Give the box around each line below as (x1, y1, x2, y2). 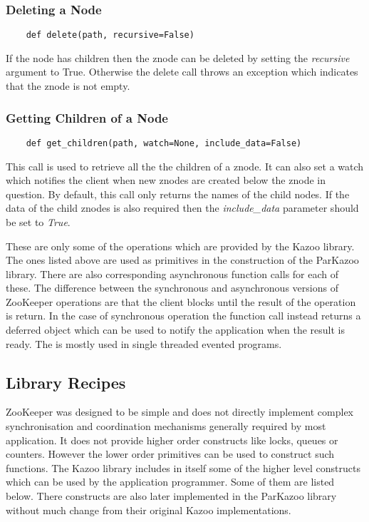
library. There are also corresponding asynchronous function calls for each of (6, 266, 339, 281)
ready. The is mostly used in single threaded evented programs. (6, 336, 282, 351)
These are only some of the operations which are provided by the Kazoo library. (6, 238, 355, 253)
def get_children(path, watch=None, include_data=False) (26, 138, 302, 148)
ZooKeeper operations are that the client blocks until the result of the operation (6, 294, 356, 309)
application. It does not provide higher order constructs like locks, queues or (6, 432, 338, 447)
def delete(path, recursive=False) (26, 30, 194, 41)
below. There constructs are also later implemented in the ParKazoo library (6, 488, 337, 503)
